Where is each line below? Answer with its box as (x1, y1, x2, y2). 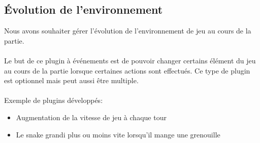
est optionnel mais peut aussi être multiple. (4, 75, 139, 86)
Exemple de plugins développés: (4, 95, 103, 105)
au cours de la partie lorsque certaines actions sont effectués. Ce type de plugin (4, 65, 250, 76)
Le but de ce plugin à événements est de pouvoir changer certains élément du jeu (4, 55, 256, 65)
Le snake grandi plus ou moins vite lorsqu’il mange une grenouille (16, 129, 220, 139)
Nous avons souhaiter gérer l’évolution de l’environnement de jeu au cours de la (4, 25, 251, 36)
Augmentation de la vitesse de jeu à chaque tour (16, 112, 167, 122)
